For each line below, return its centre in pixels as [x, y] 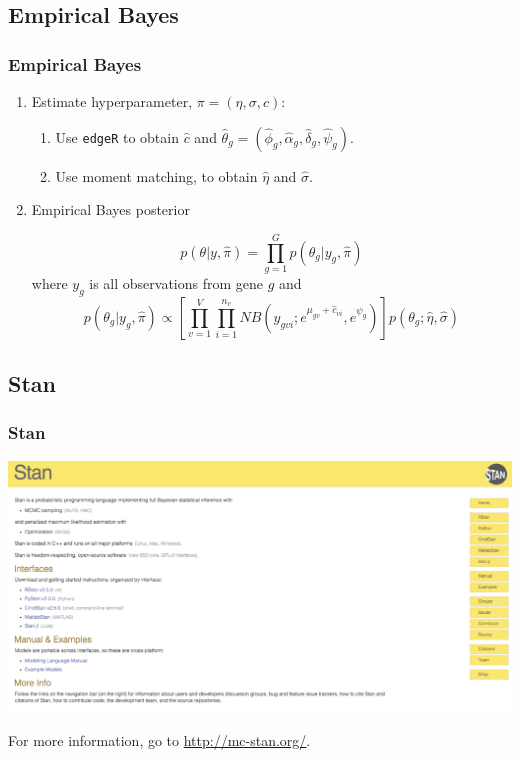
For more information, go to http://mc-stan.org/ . [159, 739]
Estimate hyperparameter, [112, 101]
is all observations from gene [176, 282]
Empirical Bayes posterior [110, 209]
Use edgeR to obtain [117, 136]
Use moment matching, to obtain [156, 175]
